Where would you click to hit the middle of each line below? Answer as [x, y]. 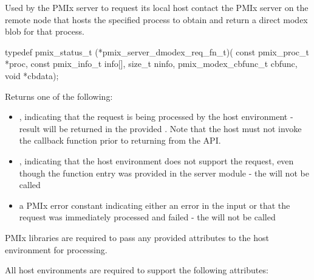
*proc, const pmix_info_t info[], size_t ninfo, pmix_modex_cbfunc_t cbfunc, [151, 64]
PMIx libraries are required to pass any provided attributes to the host [137, 237]
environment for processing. [56, 249]
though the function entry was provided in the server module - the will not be [164, 173]
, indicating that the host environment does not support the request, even [156, 160]
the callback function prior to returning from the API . [120, 140]
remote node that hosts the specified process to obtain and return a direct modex [156, 19]
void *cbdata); [32, 75]
